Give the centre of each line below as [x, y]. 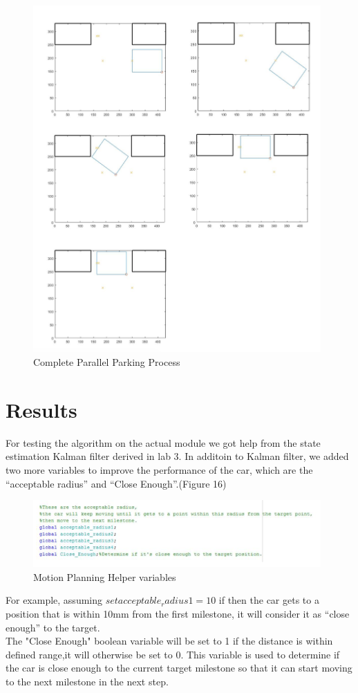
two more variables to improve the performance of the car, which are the [159, 469]
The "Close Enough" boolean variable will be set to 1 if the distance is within [169, 641]
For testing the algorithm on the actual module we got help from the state [163, 442]
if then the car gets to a [269, 600]
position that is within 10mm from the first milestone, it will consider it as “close [178, 613]
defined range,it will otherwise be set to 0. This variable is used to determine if [173, 654]
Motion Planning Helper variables [105, 576]
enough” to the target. [53, 627]
